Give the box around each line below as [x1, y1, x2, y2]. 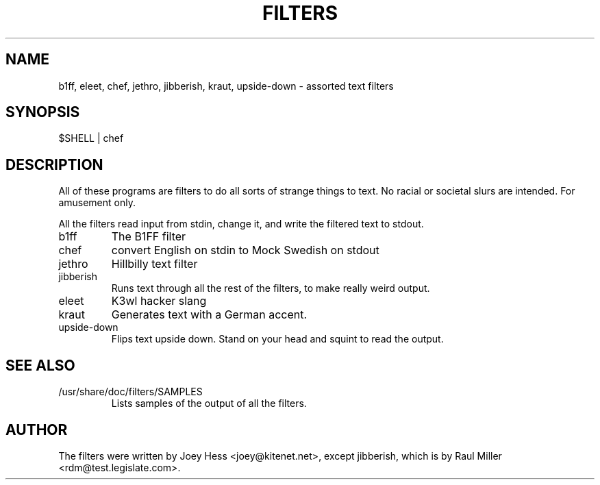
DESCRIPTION [5, 156, 103, 173]
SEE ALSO [5, 356, 75, 374]
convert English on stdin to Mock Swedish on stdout [111, 243, 379, 258]
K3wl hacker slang [111, 294, 207, 308]
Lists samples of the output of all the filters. [111, 397, 307, 410]
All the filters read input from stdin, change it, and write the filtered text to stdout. [58, 218, 424, 230]
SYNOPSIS [5, 103, 80, 121]
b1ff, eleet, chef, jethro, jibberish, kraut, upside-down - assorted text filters [58, 79, 394, 92]
